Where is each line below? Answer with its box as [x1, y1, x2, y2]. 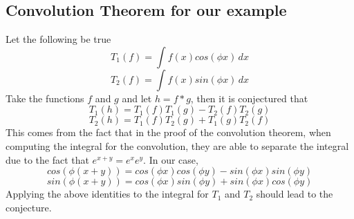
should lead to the [256, 187, 333, 201]
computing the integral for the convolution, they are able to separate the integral [6, 138, 349, 153]
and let [122, 91, 152, 105]
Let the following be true [6, 32, 111, 46]
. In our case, [143, 152, 198, 166]
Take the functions [6, 91, 84, 105]
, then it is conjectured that [190, 91, 308, 105]
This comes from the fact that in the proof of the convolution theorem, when [6, 125, 331, 140]
